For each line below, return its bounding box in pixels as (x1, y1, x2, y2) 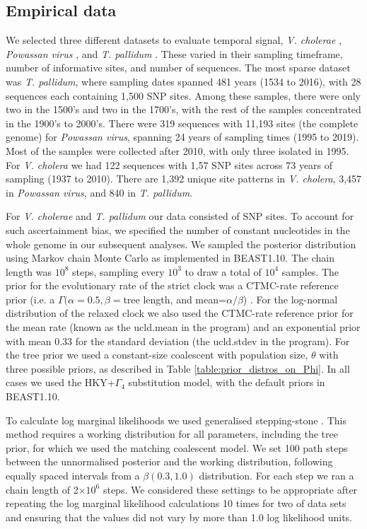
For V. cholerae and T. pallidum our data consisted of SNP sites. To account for (6, 209, 354, 223)
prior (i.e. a (6, 291, 55, 306)
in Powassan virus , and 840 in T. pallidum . (6, 185, 193, 199)
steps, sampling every (72, 264, 165, 279)
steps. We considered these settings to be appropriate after (103, 482, 358, 496)
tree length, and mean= (123, 291, 226, 306)
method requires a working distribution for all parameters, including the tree (6, 426, 338, 441)
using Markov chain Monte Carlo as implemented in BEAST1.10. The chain (6, 250, 334, 265)
